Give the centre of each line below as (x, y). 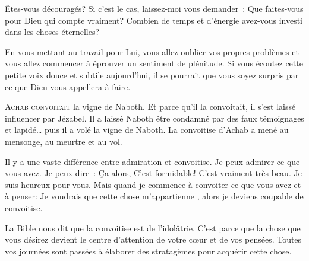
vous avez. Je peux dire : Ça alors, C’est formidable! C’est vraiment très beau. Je (153, 173)
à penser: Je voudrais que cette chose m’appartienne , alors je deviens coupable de (154, 196)
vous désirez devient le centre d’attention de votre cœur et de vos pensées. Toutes (153, 239)
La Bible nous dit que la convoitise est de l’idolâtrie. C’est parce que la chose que (153, 227)
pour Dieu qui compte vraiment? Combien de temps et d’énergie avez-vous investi (154, 20)
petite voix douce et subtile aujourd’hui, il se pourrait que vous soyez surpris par (152, 74)
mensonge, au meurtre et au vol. (64, 141)
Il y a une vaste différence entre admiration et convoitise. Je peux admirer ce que (152, 161)
